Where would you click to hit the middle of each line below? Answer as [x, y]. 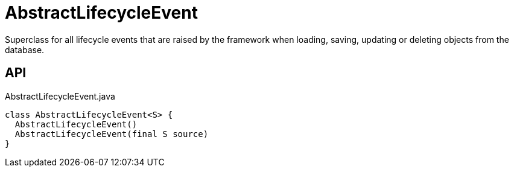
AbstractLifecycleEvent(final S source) [112, 134]
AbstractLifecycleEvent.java [60, 96]
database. [25, 49]
